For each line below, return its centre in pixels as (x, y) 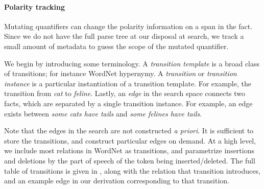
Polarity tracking (35, 6)
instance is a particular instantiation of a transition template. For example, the (128, 83)
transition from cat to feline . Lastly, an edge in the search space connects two (125, 93)
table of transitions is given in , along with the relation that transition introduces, (132, 170)
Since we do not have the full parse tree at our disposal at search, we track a (124, 36)
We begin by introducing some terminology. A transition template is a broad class (132, 63)
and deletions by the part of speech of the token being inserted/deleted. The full (130, 160)
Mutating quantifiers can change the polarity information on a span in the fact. (128, 26)
